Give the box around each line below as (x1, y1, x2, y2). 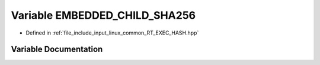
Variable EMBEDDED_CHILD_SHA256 (11, 9, 196, 22)
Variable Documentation (11, 45, 103, 54)
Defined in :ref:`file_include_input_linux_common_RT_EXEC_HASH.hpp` (25, 29, 199, 36)
